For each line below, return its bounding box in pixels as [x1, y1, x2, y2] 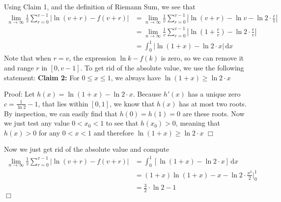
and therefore [93, 127, 134, 137]
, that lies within [38, 98, 88, 108]
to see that [106, 118, 139, 128]
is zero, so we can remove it [161, 53, 244, 63]
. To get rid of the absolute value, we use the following [80, 63, 244, 73]
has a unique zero [188, 89, 241, 99]
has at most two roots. [179, 98, 247, 108]
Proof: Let [4, 89, 35, 99]
